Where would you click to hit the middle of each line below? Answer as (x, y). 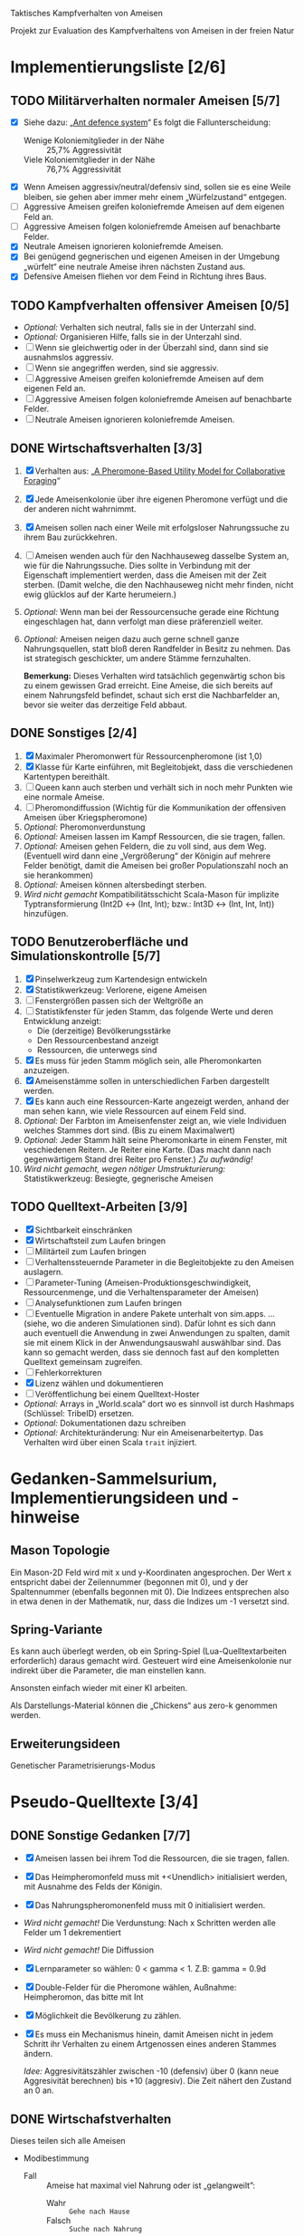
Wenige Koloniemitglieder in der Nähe (94, 140)
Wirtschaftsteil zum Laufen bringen (100, 1241)
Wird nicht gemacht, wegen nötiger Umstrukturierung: (124, 1168)
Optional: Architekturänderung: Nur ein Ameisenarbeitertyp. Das (143, 1432)
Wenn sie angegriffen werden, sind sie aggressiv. (127, 368)
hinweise (45, 1517)
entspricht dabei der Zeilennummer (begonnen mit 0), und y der (129, 1582)
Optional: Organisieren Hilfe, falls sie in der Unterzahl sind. (133, 337)
